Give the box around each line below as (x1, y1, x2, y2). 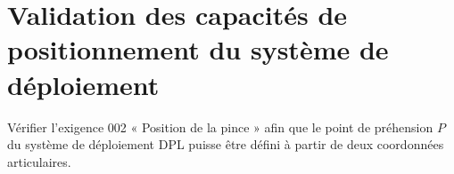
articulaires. (7, 152, 71, 170)
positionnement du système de (7, 31, 389, 67)
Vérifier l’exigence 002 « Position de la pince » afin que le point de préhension (7, 117, 433, 136)
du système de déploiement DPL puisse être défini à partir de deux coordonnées (7, 135, 444, 154)
